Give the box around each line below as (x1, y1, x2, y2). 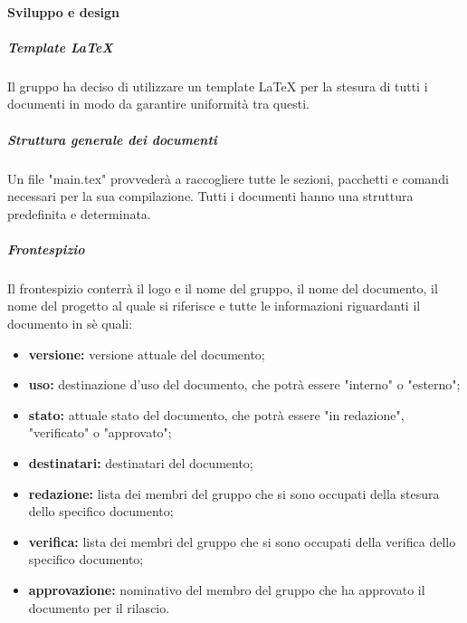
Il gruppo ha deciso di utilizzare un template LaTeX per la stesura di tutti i (7, 76, 428, 95)
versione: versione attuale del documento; (28, 344, 265, 363)
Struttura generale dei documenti (7, 129, 217, 149)
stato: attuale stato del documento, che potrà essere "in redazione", (28, 405, 405, 424)
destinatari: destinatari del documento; (28, 454, 253, 472)
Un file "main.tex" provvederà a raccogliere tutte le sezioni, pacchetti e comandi (7, 168, 449, 187)
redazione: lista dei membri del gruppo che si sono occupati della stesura (28, 484, 440, 503)
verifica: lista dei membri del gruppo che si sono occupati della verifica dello (28, 532, 456, 551)
